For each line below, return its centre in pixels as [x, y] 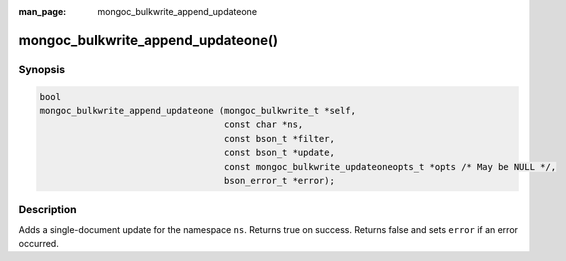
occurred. [38, 244]
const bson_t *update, [279, 153]
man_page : [42, 11]
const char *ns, [263, 124]
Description [47, 210]
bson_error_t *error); [279, 180]
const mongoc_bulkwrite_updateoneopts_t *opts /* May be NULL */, [390, 166]
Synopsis [41, 69]
